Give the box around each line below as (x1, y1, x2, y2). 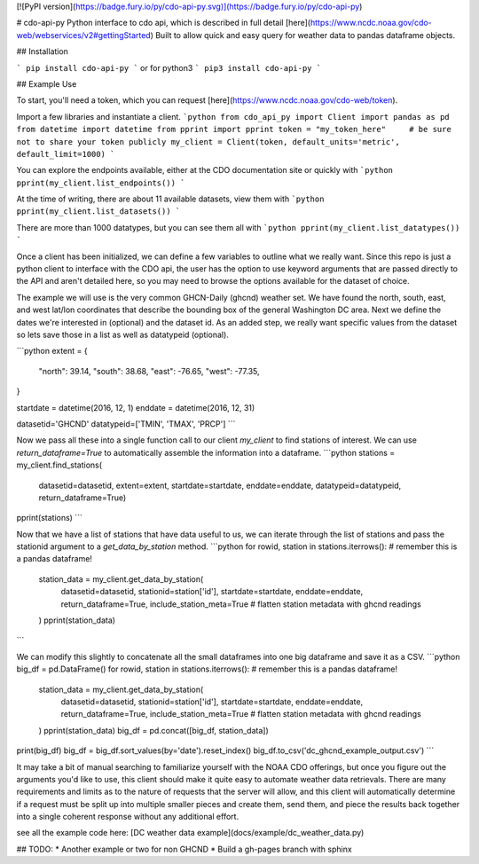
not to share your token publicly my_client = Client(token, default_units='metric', (16, 137, 401, 146)
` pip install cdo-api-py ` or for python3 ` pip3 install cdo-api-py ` (16, 62, 322, 73)
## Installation (16, 46, 68, 57)
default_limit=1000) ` (16, 149, 115, 159)
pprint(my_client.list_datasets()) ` (16, 207, 181, 216)
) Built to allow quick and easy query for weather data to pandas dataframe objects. (150, 29, 456, 40)
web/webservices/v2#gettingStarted (16, 29, 151, 40)
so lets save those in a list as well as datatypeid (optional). (16, 329, 230, 340)
